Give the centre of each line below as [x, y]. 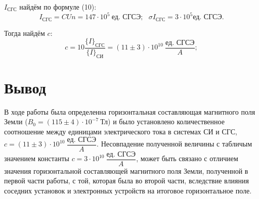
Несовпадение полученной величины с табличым [176, 144]
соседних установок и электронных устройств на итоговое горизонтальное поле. [128, 190]
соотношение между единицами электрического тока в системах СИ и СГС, [121, 132]
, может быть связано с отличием [187, 158]
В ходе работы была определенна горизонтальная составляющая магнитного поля [130, 111]
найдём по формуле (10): [58, 7]
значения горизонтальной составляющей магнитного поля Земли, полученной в [126, 170]
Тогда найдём [25, 33]
